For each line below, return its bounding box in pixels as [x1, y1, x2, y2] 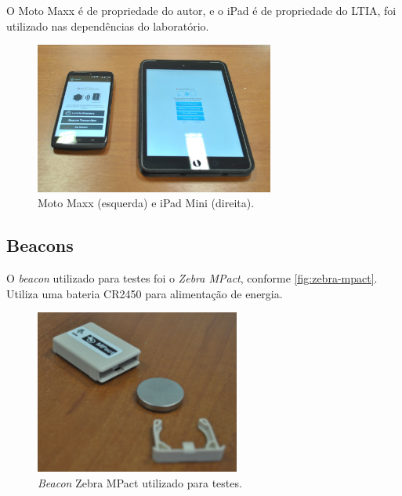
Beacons [6, 233, 74, 257]
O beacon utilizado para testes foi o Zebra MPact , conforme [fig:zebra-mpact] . [6, 270, 378, 286]
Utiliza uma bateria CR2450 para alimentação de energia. [6, 285, 283, 301]
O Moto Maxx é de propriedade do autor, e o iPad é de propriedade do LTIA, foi [6, 2, 397, 18]
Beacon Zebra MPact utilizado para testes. [38, 475, 242, 491]
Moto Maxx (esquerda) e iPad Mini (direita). [38, 195, 255, 211]
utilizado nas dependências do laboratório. [6, 17, 209, 34]
